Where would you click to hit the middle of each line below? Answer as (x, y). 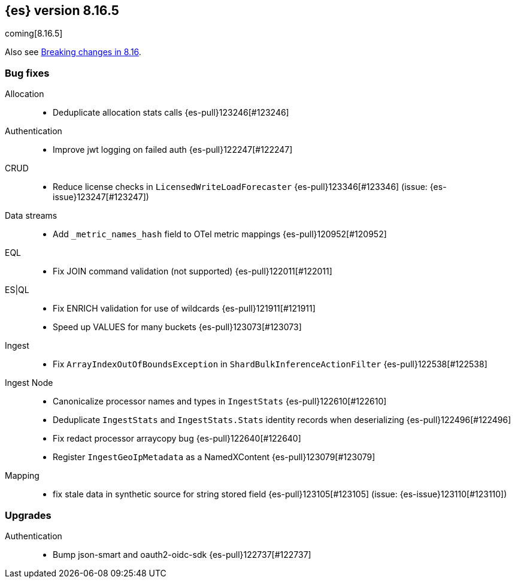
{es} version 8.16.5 (62, 10)
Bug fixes (27, 73)
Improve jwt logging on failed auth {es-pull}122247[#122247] (173, 150)
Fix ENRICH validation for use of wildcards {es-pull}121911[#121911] (184, 309)
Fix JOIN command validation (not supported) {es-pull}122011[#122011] (193, 271)
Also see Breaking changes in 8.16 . (73, 52)
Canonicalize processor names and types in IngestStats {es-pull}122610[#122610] (220, 401)
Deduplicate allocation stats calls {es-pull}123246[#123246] (171, 113)
